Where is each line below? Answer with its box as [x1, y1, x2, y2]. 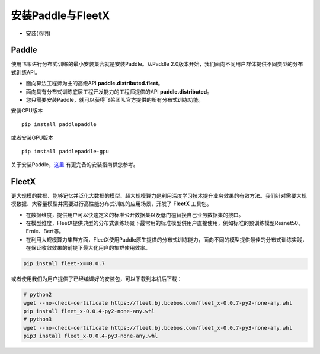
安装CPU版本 [11, 107, 43, 114]
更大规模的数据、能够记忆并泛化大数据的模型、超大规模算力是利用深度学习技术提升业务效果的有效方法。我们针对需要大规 [11, 192, 307, 199]
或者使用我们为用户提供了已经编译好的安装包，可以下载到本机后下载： [11, 275, 183, 282]
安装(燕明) [25, 30, 51, 37]
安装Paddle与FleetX [11, 9, 110, 22]
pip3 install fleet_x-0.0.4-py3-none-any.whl [23, 333, 158, 340]
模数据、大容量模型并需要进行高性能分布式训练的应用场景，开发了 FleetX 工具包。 [11, 200, 213, 207]
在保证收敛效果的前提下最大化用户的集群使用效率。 [25, 244, 151, 252]
